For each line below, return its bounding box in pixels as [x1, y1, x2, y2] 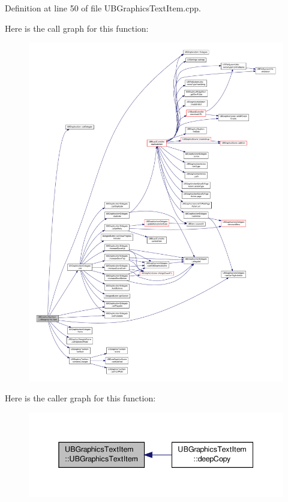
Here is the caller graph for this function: [5, 392, 156, 404]
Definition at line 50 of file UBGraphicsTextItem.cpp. [5, 2, 201, 14]
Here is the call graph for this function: [5, 22, 149, 34]
